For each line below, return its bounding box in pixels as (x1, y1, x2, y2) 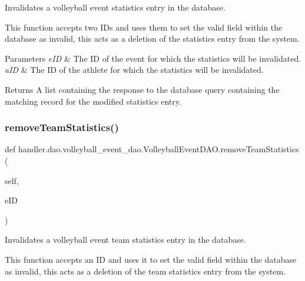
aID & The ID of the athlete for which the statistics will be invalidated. (5, 63, 264, 76)
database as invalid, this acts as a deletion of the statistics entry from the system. (5, 32, 300, 45)
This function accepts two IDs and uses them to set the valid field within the (5, 21, 283, 33)
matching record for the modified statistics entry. (5, 95, 181, 107)
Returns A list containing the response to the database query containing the (5, 83, 280, 95)
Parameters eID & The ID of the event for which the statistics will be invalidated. (5, 52, 301, 64)
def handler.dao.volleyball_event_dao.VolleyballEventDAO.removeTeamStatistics (5, 143, 299, 155)
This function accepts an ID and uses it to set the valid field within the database (5, 253, 297, 265)
